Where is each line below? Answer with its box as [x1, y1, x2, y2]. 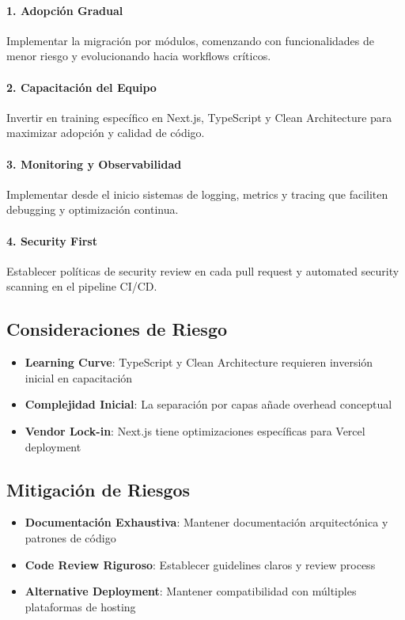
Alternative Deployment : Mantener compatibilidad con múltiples [25, 583, 357, 599]
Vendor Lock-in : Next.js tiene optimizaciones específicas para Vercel [25, 422, 365, 439]
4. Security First [6, 232, 97, 249]
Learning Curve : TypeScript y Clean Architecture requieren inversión [25, 354, 373, 371]
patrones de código [25, 529, 116, 546]
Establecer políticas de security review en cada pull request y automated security [6, 262, 399, 279]
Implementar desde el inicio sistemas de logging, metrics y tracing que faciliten [6, 185, 388, 202]
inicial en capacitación [25, 369, 133, 386]
